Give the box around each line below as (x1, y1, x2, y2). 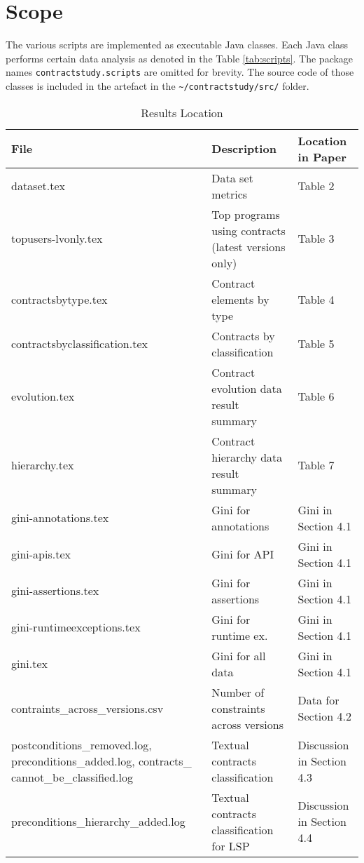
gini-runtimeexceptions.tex (11, 619, 141, 636)
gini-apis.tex (11, 546, 71, 563)
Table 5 (297, 335, 335, 352)
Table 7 (297, 457, 335, 474)
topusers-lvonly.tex (11, 230, 103, 247)
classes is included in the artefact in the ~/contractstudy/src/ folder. (6, 78, 309, 93)
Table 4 (297, 290, 335, 307)
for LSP (211, 837, 250, 854)
